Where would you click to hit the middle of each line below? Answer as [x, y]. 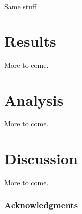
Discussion [41, 158]
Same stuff [20, 6]
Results [30, 41]
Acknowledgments [41, 205]
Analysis [34, 99]
